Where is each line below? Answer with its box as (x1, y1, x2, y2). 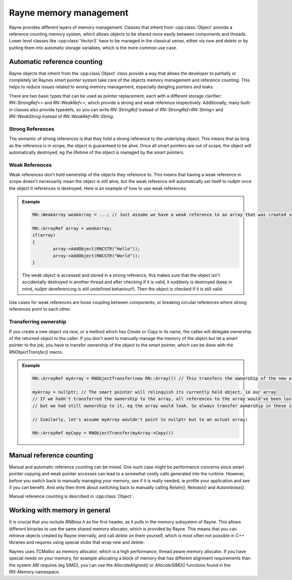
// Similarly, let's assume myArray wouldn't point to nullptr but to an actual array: (32, 417, 248, 422)
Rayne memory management (9, 7, 128, 18)
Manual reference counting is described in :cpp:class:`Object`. (9, 493, 134, 500)
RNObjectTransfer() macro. (9, 349, 63, 355)
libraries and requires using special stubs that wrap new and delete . (9, 540, 145, 545)
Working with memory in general (9, 506, 110, 515)
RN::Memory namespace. (9, 569, 60, 575)
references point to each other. (9, 306, 72, 312)
